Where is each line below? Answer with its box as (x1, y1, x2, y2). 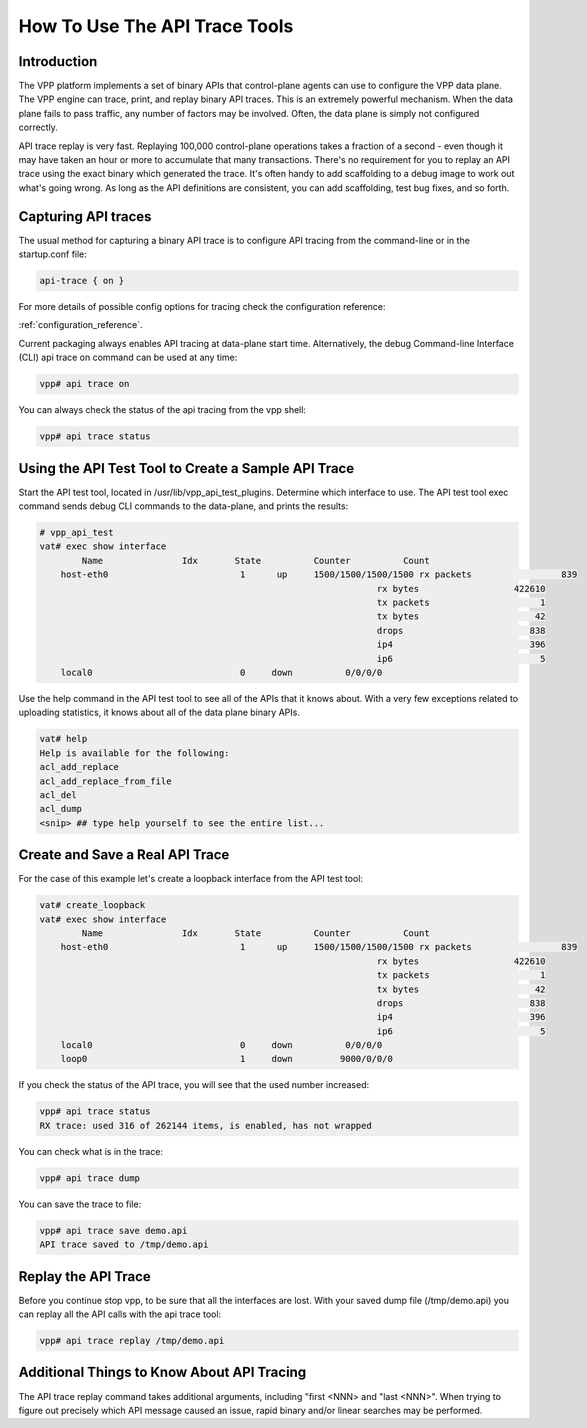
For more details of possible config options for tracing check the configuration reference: (18, 301, 386, 313)
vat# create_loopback (39, 900, 146, 911)
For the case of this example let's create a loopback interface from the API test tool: (18, 873, 364, 885)
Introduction (18, 53, 98, 70)
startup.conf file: (18, 248, 87, 260)
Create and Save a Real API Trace (18, 846, 230, 864)
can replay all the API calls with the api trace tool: (18, 1308, 222, 1320)
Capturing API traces (18, 208, 152, 225)
